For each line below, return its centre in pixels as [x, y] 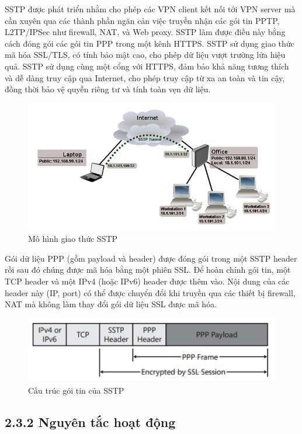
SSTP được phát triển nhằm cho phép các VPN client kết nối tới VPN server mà [150, 9]
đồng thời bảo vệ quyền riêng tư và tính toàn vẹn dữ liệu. [108, 89]
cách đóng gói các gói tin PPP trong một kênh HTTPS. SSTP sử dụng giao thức [150, 43]
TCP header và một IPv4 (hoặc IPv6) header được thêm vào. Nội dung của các [147, 281]
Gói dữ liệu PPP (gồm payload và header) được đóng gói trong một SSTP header [151, 258]
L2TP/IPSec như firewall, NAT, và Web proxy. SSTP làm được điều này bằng [145, 32]
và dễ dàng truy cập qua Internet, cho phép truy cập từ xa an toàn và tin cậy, [145, 77]
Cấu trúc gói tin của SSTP [76, 390]
